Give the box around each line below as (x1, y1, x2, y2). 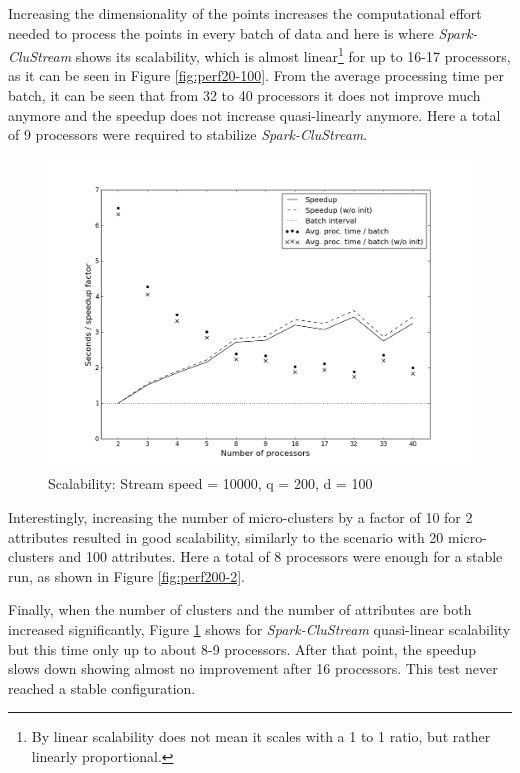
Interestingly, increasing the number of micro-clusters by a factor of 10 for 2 (8, 506, 473, 527)
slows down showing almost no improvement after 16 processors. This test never (8, 658, 498, 679)
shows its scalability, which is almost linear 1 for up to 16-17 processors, (75, 43, 511, 66)
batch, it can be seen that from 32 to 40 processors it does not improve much (8, 85, 481, 106)
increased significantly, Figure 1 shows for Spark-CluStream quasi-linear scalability (8, 618, 511, 639)
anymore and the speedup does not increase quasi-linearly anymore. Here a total (8, 104, 501, 125)
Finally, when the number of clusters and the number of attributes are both (8, 599, 472, 620)
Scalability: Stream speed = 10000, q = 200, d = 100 (48, 473, 373, 494)
